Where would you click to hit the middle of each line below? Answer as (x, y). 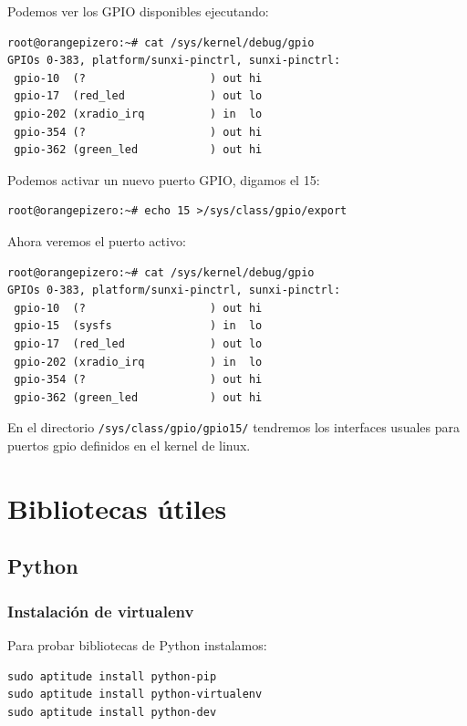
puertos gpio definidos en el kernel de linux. (129, 445)
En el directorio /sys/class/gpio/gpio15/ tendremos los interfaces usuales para (233, 427)
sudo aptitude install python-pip (112, 676)
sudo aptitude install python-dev (112, 712)
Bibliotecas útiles (117, 508)
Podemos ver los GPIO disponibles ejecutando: (138, 11)
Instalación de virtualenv (101, 611)
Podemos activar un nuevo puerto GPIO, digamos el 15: (164, 179)
